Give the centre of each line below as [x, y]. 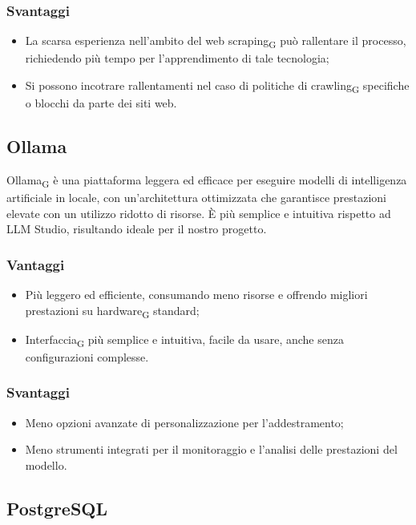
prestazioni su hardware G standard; [112, 311]
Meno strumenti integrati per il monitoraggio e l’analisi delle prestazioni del [211, 449]
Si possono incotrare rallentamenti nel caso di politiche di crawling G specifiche [217, 86]
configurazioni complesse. [87, 356]
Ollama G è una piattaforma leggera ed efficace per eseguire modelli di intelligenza [207, 180]
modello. [46, 464]
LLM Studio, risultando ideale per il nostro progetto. [137, 229]
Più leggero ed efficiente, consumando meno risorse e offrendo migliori [196, 294]
